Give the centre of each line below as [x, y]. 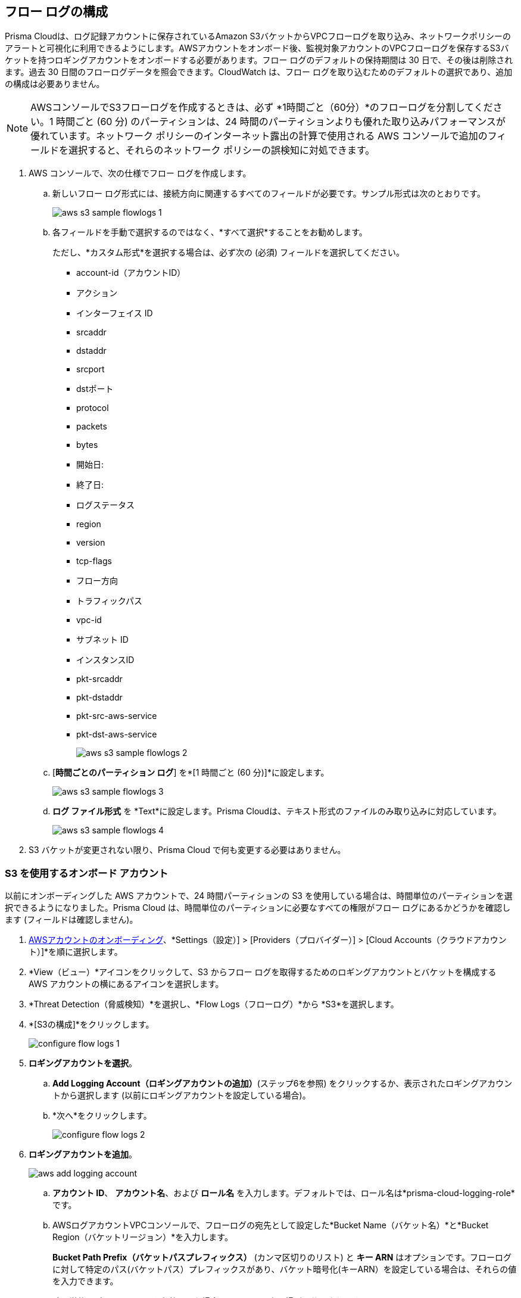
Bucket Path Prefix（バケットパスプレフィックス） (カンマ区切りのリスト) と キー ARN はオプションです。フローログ [282, 1257]
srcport [91, 369]
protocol [93, 408]
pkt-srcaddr [99, 679]
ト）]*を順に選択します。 [76, 952]
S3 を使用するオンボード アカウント [87, 873]
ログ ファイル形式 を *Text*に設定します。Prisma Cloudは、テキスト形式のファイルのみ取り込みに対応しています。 [277, 811]
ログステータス [105, 505]
